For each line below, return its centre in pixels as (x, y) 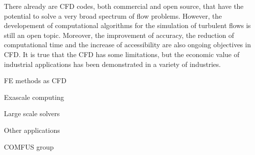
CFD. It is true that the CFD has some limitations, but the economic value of (122, 54)
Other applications (32, 130)
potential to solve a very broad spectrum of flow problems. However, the (113, 15)
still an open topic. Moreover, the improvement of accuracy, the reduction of (119, 35)
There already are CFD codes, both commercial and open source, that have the (124, 6)
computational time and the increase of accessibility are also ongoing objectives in (127, 45)
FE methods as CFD (35, 80)
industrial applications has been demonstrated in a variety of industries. (112, 64)
